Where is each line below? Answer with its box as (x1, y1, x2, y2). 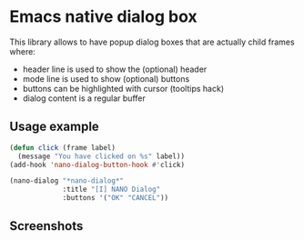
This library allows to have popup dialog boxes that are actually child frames (9, 36, 295, 47)
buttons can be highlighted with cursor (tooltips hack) (22, 83, 225, 94)
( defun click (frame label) (9, 143, 117, 152)
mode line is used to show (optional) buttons (22, 73, 190, 84)
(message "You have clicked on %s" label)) (17, 152, 185, 161)
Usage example (9, 119, 100, 135)
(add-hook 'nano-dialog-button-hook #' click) (9, 160, 185, 169)
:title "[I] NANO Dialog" (62, 185, 161, 195)
